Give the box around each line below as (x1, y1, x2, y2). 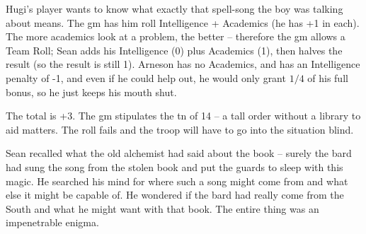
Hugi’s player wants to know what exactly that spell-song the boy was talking (6, 1, 343, 16)
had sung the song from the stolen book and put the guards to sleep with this (6, 159, 343, 174)
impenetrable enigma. (6, 215, 99, 230)
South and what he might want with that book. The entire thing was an (6, 201, 319, 216)
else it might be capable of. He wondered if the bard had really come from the (6, 187, 344, 202)
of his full (307, 70, 348, 85)
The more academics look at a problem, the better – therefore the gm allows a (6, 29, 345, 44)
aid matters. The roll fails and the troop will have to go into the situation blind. (6, 122, 354, 136)
